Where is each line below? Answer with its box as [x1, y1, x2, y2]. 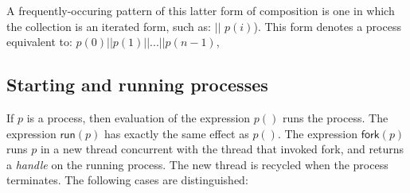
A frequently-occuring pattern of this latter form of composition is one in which [6, 2, 395, 18]
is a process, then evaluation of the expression [26, 109, 251, 125]
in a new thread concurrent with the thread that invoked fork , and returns [40, 141, 404, 157]
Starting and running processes [6, 72, 268, 97]
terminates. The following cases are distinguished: [6, 172, 248, 188]
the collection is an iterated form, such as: [6, 17, 211, 34]
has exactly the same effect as [103, 125, 249, 141]
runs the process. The [283, 109, 389, 125]
